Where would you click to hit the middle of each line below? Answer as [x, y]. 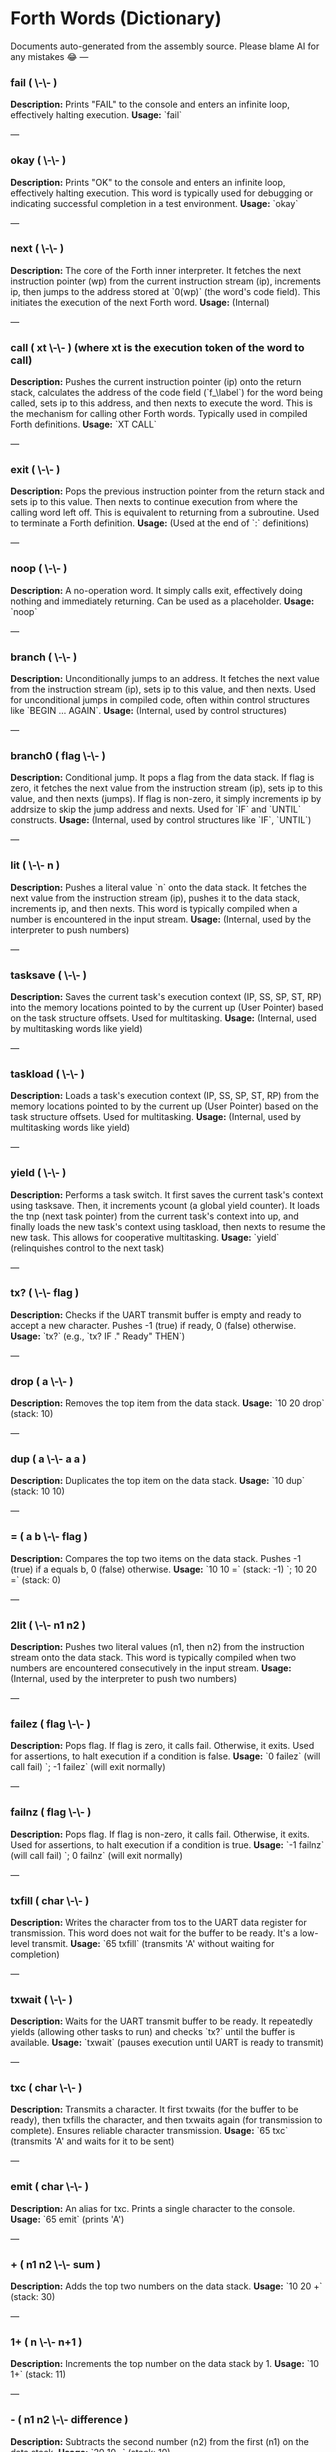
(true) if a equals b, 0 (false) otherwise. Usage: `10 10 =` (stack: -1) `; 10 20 [163, 1569]
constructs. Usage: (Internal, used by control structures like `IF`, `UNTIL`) [161, 820]
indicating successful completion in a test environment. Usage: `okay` [154, 203]
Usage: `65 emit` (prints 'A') [67, 2219]
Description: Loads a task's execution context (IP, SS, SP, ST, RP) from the [165, 1096]
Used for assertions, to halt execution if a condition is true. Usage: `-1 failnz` [167, 1844]
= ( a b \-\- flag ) [49, 1537]
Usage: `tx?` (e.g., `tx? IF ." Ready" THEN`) [98, 1336]
